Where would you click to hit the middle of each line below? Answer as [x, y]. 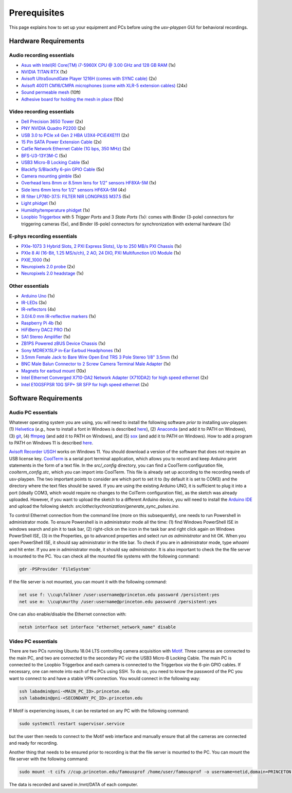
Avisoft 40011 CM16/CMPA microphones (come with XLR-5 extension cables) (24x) [104, 85]
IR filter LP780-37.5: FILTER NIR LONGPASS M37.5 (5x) [76, 197]
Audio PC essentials [33, 413]
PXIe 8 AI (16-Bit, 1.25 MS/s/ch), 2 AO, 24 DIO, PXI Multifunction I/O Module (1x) [101, 253]
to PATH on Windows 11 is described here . [51, 443]
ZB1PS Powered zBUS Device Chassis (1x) [63, 343]
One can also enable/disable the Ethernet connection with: [68, 614]
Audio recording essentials [42, 55]
